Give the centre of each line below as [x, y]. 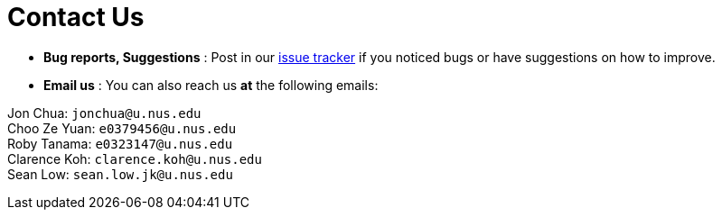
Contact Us [76, 17]
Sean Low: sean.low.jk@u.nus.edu [120, 174]
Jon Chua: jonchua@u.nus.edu [104, 113]
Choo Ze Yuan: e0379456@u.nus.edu [122, 128]
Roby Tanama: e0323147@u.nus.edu [120, 143]
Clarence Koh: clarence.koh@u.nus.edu [135, 158]
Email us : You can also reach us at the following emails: [211, 85]
